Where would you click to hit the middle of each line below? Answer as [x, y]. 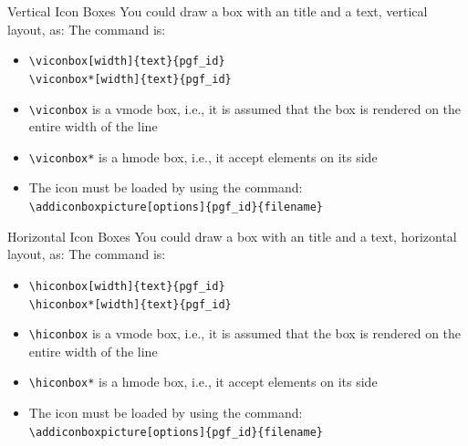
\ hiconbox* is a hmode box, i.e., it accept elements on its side [203, 382]
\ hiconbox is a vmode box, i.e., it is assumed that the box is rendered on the [245, 333]
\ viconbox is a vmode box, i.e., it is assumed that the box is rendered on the [245, 108]
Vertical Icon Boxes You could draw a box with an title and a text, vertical [218, 11]
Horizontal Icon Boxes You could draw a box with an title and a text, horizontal [232, 236]
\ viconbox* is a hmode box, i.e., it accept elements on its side [203, 156]
